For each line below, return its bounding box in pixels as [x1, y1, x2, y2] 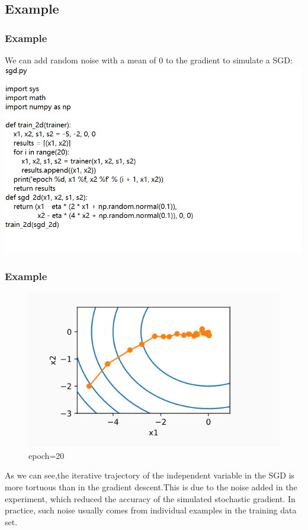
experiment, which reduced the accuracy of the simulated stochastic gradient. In [5, 492, 296, 505]
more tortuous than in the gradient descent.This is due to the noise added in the [5, 480, 297, 493]
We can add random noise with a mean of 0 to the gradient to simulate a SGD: [5, 54, 293, 66]
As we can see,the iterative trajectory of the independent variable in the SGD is [5, 469, 295, 481]
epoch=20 [28, 449, 65, 461]
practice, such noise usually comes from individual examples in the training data [5, 504, 297, 516]
